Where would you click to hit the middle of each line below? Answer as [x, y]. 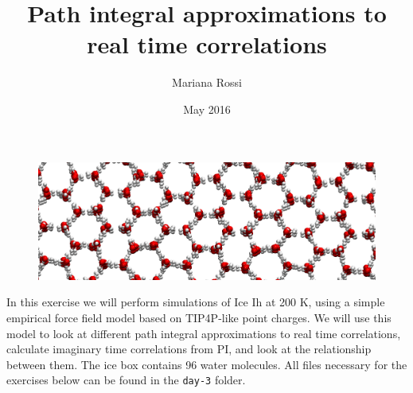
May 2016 [207, 109]
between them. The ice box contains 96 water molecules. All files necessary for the [207, 364]
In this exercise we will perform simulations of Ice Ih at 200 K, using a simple [196, 302]
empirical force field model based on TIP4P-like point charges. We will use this [199, 318]
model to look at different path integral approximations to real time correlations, [204, 333]
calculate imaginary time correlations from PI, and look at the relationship [189, 349]
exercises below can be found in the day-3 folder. [126, 380]
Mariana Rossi [207, 82]
